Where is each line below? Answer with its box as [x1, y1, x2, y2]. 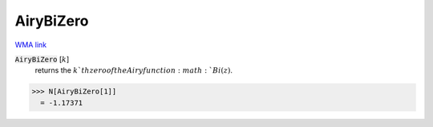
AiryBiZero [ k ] [14, 54, 70, 64]
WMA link [14, 40, 47, 50]
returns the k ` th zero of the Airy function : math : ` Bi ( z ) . [34, 65, 233, 75]
